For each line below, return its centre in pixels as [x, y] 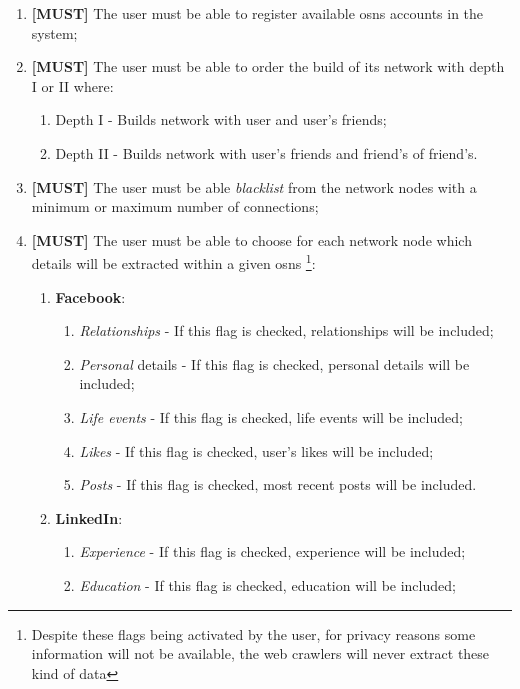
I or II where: [72, 85]
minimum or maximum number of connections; [175, 206]
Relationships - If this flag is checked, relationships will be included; [286, 330]
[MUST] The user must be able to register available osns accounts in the [257, 13]
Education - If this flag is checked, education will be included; [267, 584]
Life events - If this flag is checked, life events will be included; [271, 416]
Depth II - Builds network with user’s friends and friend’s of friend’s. [266, 152]
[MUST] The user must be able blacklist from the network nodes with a [254, 186]
